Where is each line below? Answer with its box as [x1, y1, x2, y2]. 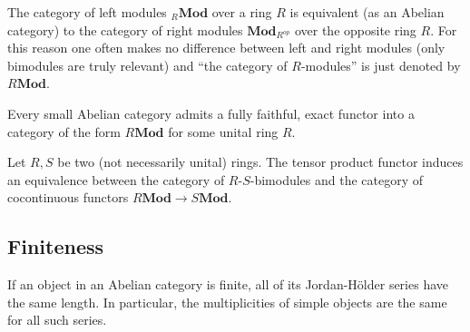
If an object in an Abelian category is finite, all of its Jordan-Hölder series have [7, 275, 448, 294]
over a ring [211, 3, 272, 21]
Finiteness [7, 232, 104, 260]
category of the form [7, 122, 121, 141]
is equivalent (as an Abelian [289, 3, 445, 21]
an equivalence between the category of [7, 170, 225, 189]
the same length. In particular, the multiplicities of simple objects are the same [7, 292, 447, 311]
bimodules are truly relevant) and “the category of [7, 55, 288, 74]
